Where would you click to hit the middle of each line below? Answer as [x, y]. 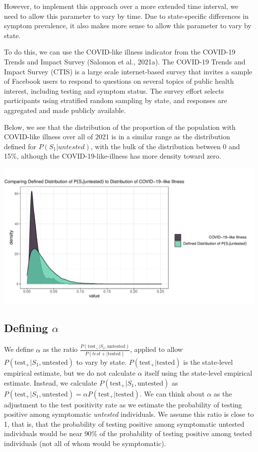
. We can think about [172, 393]
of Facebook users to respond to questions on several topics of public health [119, 81]
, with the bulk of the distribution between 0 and [165, 146]
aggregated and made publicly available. [65, 110]
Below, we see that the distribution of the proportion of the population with [120, 127]
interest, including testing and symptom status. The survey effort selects [114, 90]
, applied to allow [156, 349]
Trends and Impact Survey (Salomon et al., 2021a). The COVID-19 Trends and [125, 61]
